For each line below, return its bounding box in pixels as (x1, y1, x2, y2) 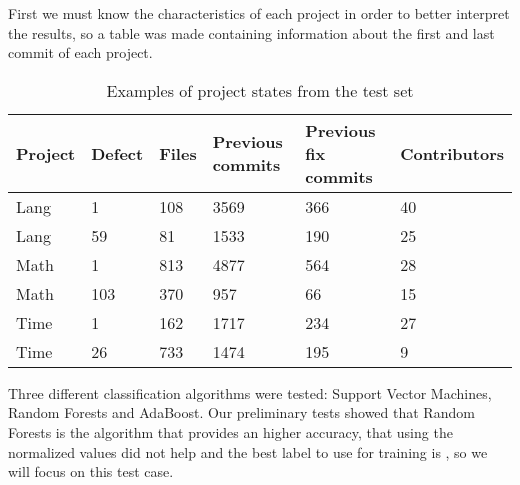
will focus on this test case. (8, 461, 174, 482)
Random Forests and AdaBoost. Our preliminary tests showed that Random (8, 402, 475, 423)
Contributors (400, 141, 504, 165)
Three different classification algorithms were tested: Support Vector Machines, (8, 382, 492, 403)
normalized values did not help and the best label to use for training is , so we (8, 441, 488, 462)
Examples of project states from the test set (106, 78, 414, 102)
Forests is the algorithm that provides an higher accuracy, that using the (8, 421, 453, 442)
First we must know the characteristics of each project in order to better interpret (8, 3, 510, 23)
